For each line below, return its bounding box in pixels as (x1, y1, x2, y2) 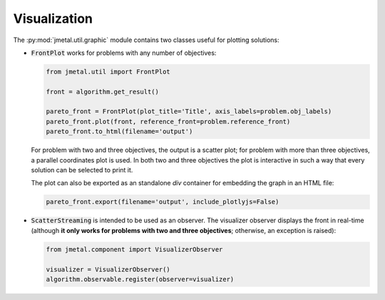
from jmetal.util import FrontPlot (46, 68, 170, 76)
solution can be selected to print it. (31, 166, 133, 175)
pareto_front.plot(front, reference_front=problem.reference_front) (46, 118, 291, 125)
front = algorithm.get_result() (46, 88, 160, 95)
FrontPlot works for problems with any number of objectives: (31, 48, 217, 57)
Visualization (13, 11, 93, 26)
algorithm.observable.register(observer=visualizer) (46, 275, 235, 283)
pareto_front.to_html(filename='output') (46, 128, 193, 135)
